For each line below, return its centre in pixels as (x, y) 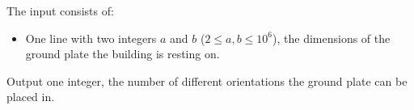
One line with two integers (91, 38)
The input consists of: (60, 11)
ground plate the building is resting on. (123, 54)
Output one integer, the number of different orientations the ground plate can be (207, 80)
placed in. (31, 97)
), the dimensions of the (332, 38)
